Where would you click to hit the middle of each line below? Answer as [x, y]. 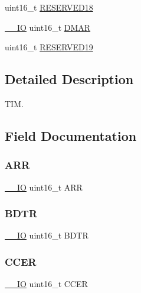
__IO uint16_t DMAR [48, 27]
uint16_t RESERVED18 [49, 7]
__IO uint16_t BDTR [47, 235]
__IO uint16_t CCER [46, 284]
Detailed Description [69, 79]
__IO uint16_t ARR [44, 187]
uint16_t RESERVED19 [49, 47]
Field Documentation [71, 135]
